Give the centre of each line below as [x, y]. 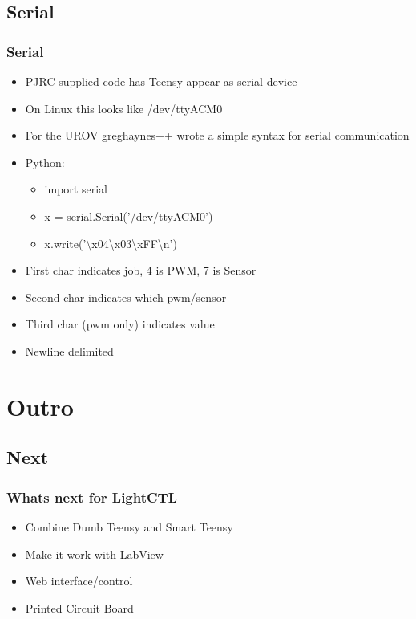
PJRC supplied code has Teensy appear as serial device [161, 81]
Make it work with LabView [94, 554]
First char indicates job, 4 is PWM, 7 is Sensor [141, 270]
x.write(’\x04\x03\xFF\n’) [111, 243]
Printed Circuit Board [79, 607]
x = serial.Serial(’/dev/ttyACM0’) [129, 216]
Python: [45, 162]
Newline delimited [69, 350]
